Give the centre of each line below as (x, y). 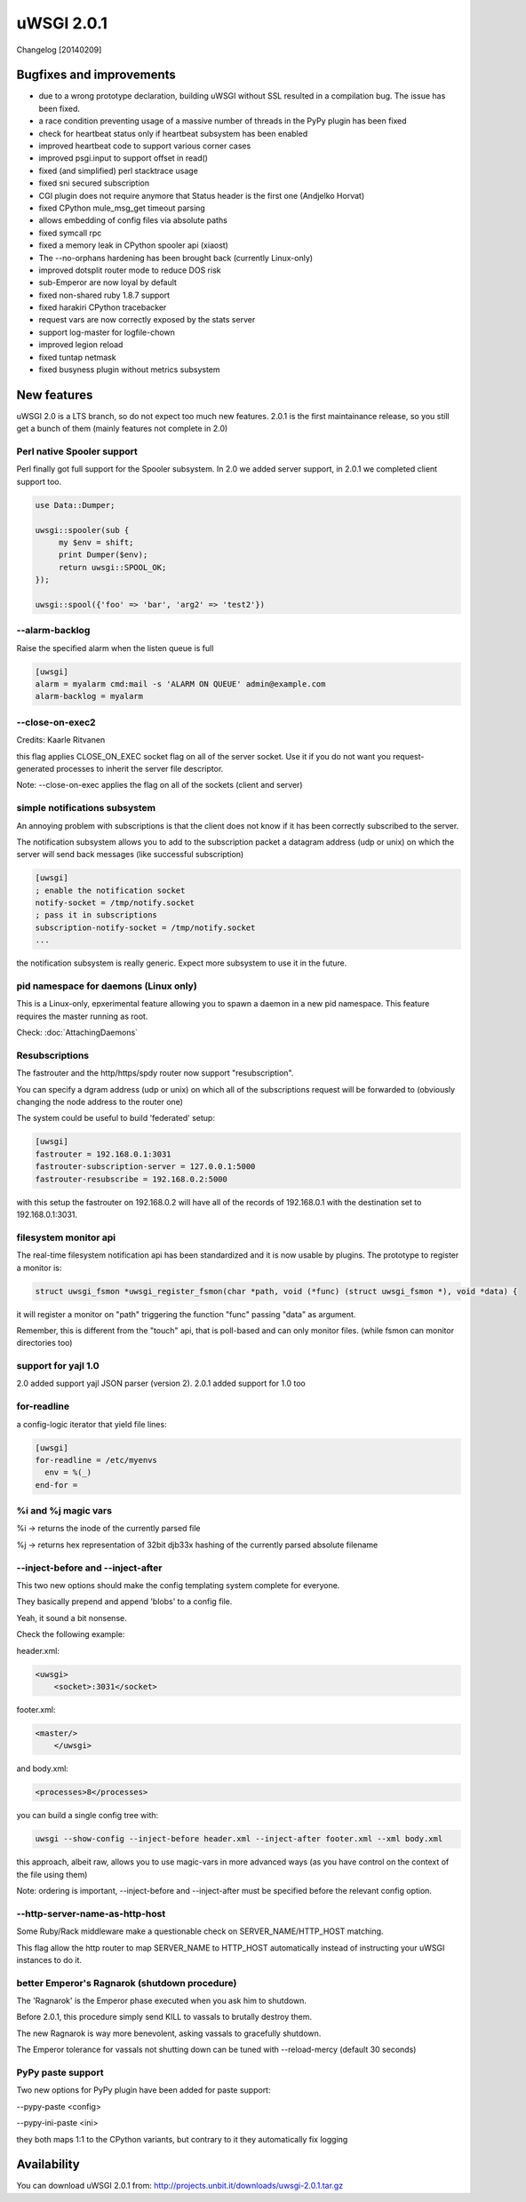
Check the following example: (71, 1634)
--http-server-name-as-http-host (91, 1913)
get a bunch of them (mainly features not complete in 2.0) (122, 429)
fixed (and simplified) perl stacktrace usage (119, 171)
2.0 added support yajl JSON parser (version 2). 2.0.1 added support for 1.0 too (161, 1383)
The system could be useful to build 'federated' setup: (116, 1118)
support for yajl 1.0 (58, 1366)
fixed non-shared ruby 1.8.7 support (104, 295)
